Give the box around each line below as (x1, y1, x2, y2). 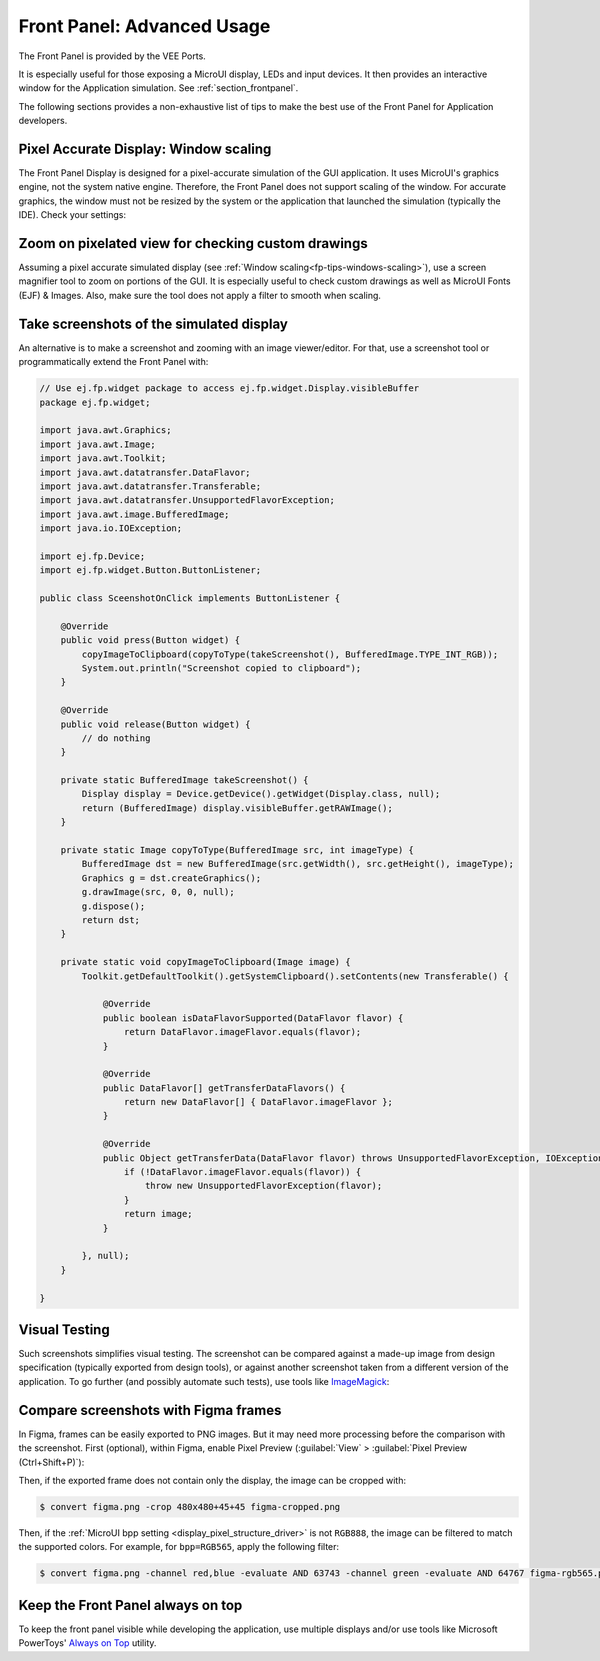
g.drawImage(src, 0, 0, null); (81, 886, 235, 898)
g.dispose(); (81, 900, 146, 912)
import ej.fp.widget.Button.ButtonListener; (39, 565, 262, 576)
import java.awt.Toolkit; (39, 453, 167, 464)
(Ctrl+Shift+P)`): (18, 1456, 85, 1468)
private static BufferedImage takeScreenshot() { (60, 775, 309, 786)
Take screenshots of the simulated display (18, 315, 289, 332)
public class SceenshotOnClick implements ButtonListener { (39, 593, 341, 604)
